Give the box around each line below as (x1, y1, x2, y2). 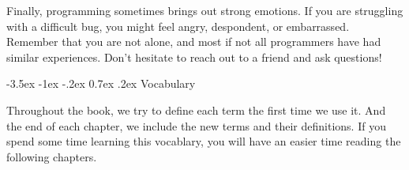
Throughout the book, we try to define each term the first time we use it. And (6, 101, 386, 118)
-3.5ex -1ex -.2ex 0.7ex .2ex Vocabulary (6, 75, 196, 92)
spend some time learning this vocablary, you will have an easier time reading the (6, 133, 401, 149)
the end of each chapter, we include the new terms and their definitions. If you (6, 117, 386, 134)
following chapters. (6, 148, 97, 164)
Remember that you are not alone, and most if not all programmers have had (6, 33, 381, 50)
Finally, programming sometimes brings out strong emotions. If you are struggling (6, 2, 403, 18)
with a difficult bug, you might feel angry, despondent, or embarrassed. (6, 17, 350, 34)
